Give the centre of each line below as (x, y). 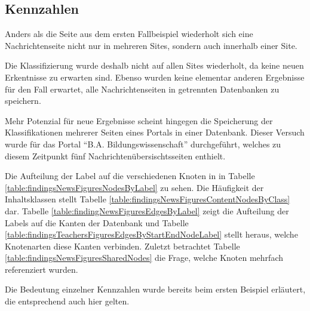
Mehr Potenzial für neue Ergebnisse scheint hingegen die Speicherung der (139, 120)
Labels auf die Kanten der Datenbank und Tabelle (97, 222)
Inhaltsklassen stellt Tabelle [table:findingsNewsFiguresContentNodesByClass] (148, 199)
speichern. (23, 101)
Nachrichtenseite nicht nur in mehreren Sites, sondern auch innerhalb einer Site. (151, 45)
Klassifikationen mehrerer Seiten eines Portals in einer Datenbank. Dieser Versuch (155, 132)
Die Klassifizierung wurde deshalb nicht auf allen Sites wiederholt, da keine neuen (154, 65)
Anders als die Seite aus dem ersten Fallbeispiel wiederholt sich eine (129, 34)
